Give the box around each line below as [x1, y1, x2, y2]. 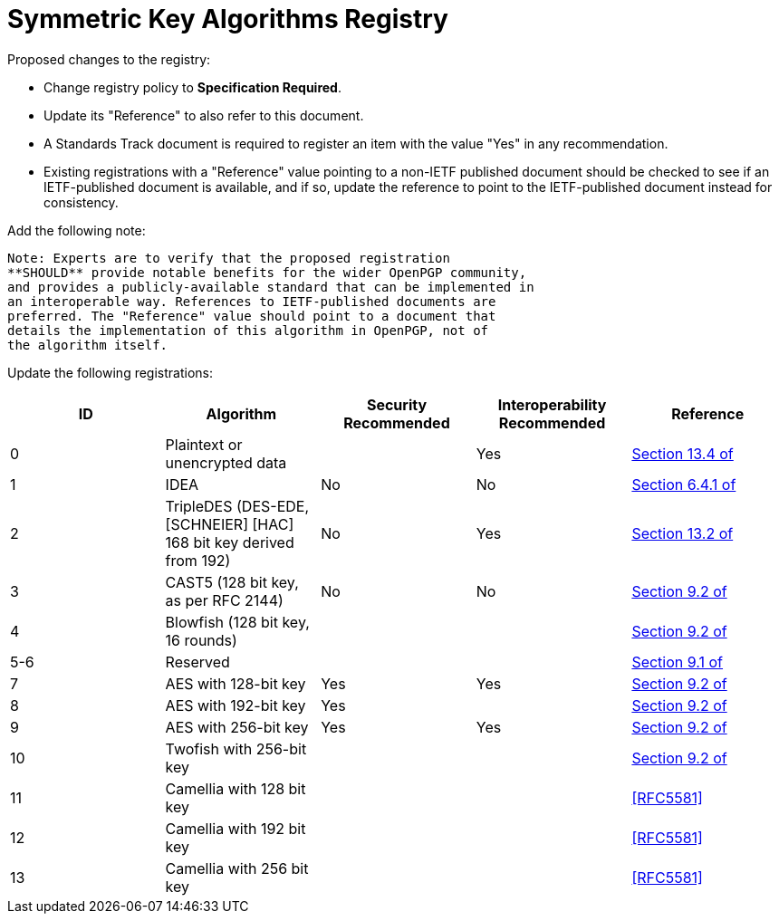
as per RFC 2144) [165, 590, 284, 609]
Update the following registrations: [7, 364, 213, 380]
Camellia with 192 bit [165, 819, 306, 838]
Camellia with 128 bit [165, 779, 306, 798]
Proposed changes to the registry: [7, 51, 211, 67]
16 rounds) [165, 630, 237, 649]
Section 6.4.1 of [631, 475, 736, 494]
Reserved [165, 652, 230, 671]
